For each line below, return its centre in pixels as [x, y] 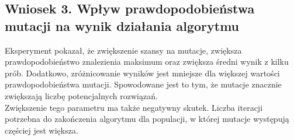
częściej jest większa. [41, 130]
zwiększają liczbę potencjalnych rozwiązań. [81, 95]
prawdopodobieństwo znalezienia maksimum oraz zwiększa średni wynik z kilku [147, 62]
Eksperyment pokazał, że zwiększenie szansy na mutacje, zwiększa [123, 50]
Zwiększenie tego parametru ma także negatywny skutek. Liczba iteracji [134, 107]
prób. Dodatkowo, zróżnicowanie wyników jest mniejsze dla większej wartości [142, 73]
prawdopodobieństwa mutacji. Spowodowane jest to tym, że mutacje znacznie [143, 84]
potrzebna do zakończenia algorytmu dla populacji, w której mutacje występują [147, 119]
